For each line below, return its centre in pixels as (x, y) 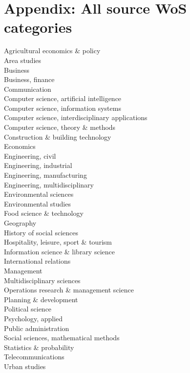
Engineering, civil (30, 155)
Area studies (23, 60)
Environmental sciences (39, 194)
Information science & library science (59, 251)
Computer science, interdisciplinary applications (76, 117)
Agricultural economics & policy (52, 51)
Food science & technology (44, 213)
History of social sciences (41, 232)
